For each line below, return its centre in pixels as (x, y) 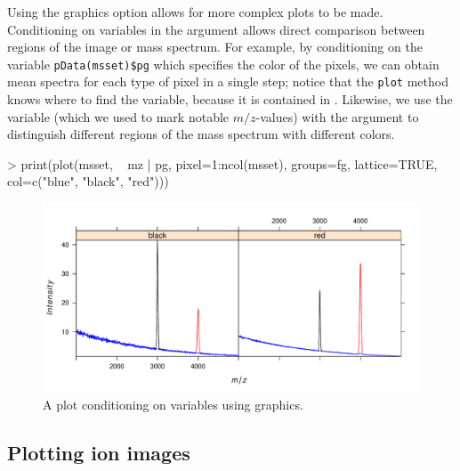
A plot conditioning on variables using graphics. (173, 404)
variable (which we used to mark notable (118, 116)
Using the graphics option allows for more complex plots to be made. (195, 12)
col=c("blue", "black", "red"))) (88, 181)
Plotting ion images (99, 452)
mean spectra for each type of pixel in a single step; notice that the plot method (228, 81)
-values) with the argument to (337, 116)
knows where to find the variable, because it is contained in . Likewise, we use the (230, 99)
